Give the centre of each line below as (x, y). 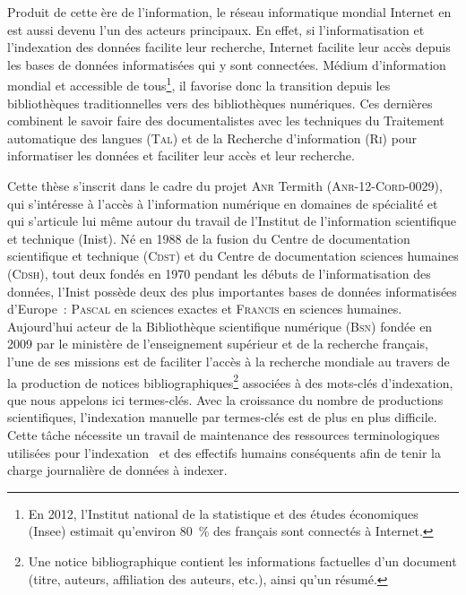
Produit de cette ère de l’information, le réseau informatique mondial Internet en (229, 12)
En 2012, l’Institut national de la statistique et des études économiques (223, 513)
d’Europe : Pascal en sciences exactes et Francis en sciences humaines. (205, 309)
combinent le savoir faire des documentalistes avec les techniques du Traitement (226, 121)
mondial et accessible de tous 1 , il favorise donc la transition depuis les (199, 84)
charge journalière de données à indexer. (117, 470)
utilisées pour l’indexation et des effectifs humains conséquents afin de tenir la (224, 452)
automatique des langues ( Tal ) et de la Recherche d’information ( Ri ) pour (212, 138)
